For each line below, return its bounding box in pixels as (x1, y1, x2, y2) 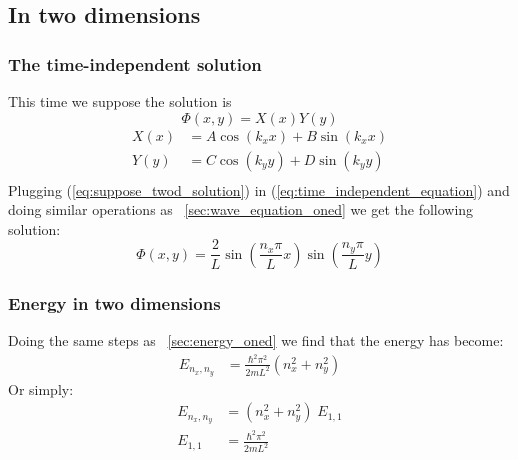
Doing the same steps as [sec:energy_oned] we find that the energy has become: (8, 330, 504, 351)
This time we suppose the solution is (8, 91, 232, 111)
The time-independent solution (8, 51, 262, 76)
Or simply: (8, 378, 74, 399)
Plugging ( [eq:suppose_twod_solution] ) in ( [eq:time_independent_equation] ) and (8, 179, 510, 200)
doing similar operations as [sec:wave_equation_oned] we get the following (8, 199, 474, 220)
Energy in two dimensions (8, 290, 221, 315)
